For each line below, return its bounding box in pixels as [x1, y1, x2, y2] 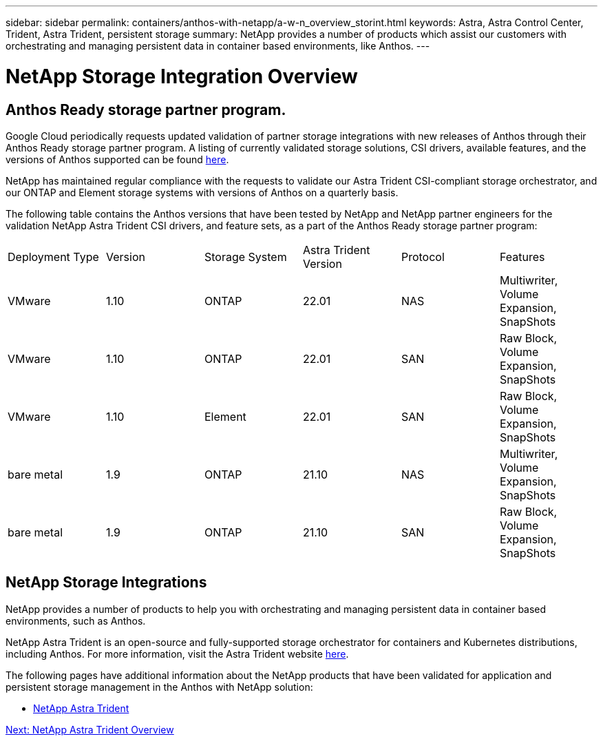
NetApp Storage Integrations [6, 574, 207, 592]
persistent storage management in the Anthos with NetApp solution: [6, 680, 313, 693]
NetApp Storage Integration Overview [6, 64, 358, 88]
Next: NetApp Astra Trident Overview [6, 723, 174, 735]
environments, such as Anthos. [6, 614, 146, 627]
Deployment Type [8, 249, 99, 264]
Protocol [401, 249, 445, 264]
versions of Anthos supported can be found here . [6, 153, 229, 165]
